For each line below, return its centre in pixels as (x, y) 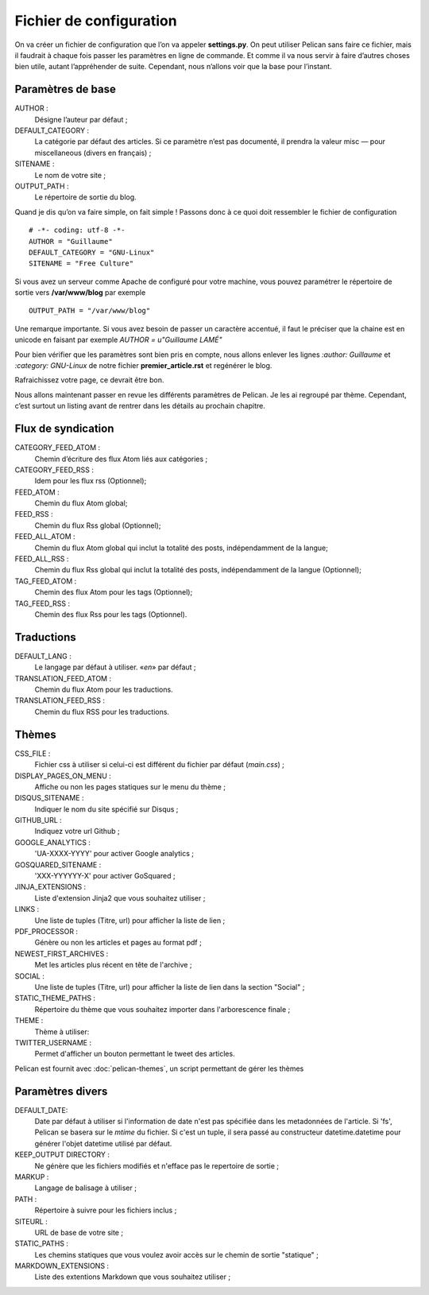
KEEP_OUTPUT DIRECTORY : (62, 1155)
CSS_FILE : (33, 753)
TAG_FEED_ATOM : (46, 581)
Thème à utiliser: (62, 1031)
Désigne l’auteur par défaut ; (81, 119)
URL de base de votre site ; (79, 1232)
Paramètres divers (61, 1091)
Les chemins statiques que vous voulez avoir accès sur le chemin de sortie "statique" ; (177, 1254)
